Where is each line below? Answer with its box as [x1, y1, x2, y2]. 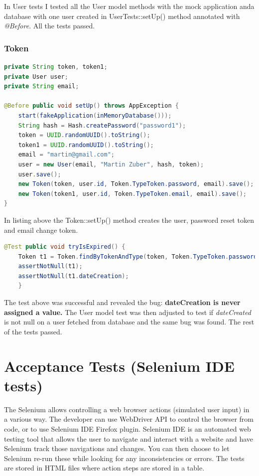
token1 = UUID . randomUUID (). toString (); [18, 141, 154, 149]
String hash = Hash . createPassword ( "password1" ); [18, 122, 186, 129]
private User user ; [4, 73, 68, 80]
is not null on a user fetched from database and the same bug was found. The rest [4, 317, 255, 327]
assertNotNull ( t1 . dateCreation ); [18, 272, 129, 280]
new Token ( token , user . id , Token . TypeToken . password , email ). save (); [18, 180, 254, 188]
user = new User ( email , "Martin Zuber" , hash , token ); [18, 160, 204, 168]
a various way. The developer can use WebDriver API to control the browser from [4, 414, 254, 424]
